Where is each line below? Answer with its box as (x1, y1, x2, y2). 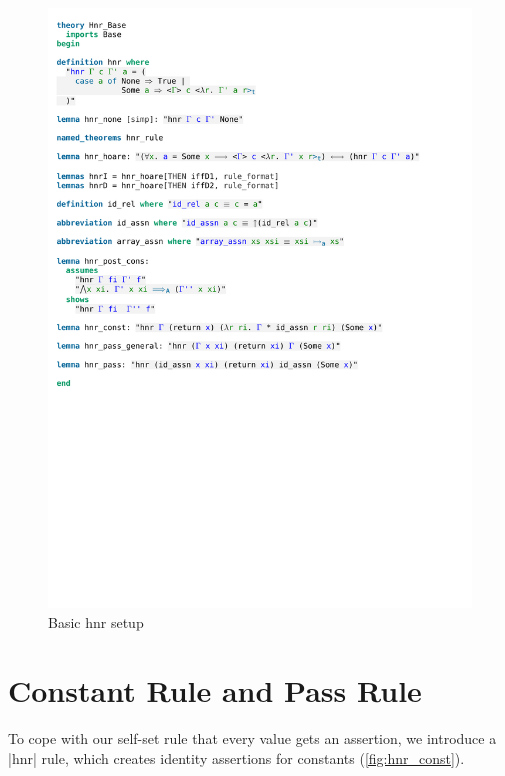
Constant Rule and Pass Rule (8, 670, 422, 711)
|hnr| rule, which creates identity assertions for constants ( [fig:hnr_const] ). (8, 747, 465, 768)
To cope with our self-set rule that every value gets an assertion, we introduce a (8, 728, 497, 749)
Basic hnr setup (48, 611, 144, 632)
